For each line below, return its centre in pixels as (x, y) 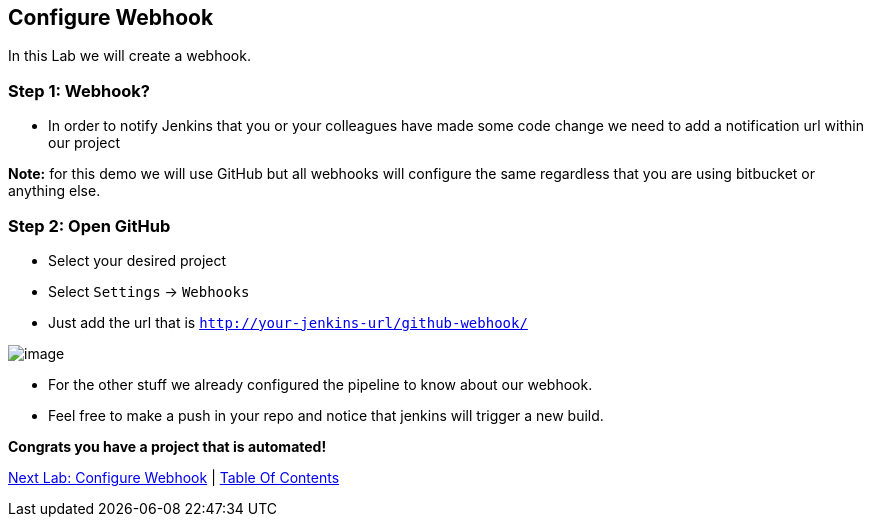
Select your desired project (137, 260)
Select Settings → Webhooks (149, 291)
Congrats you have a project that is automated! (167, 446)
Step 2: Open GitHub (89, 225)
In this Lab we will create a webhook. (129, 56)
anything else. (54, 191)
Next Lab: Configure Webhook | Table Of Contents (174, 477)
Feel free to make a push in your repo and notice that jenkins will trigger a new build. (326, 415)
